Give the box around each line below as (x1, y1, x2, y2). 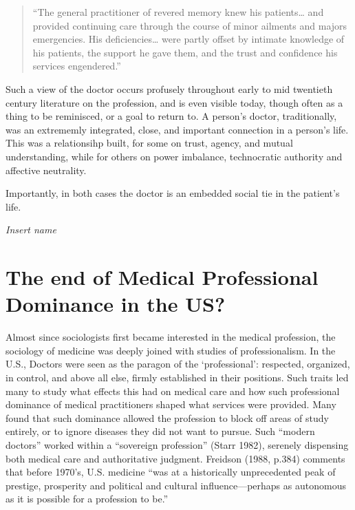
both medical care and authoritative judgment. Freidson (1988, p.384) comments (6, 451, 345, 465)
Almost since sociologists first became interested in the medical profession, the (6, 330, 336, 344)
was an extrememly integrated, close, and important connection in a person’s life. (6, 122, 349, 136)
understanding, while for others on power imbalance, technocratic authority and (6, 149, 343, 163)
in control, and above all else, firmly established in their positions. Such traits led (6, 370, 349, 384)
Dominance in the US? (6, 290, 226, 318)
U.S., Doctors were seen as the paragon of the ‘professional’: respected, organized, (6, 357, 350, 371)
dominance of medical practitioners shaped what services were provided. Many (6, 397, 336, 412)
